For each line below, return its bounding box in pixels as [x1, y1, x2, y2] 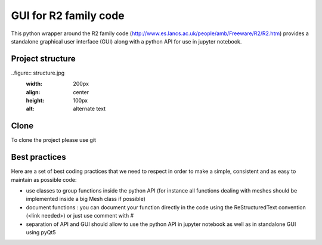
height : [26, 97, 45, 104]
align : [26, 88, 41, 95]
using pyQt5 [26, 228, 56, 235]
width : [26, 80, 43, 88]
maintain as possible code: [11, 176, 77, 183]
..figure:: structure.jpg [11, 69, 65, 76]
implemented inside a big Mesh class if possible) [26, 196, 146, 203]
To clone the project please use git [11, 137, 97, 144]
